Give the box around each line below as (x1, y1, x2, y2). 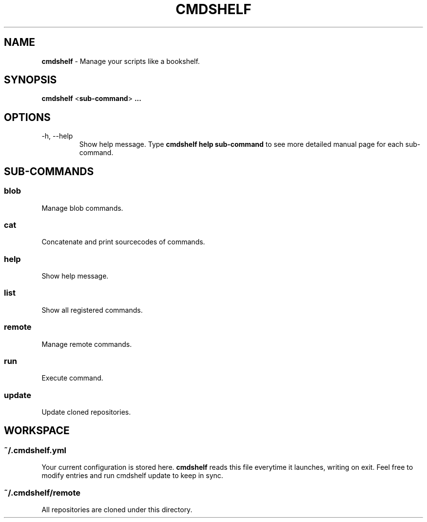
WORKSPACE (4, 424, 70, 437)
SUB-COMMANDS (4, 165, 94, 178)
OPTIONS (4, 111, 51, 123)
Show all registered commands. (41, 305, 143, 314)
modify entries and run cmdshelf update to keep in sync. (41, 471, 223, 480)
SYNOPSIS (4, 74, 57, 86)
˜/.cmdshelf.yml (4, 445, 67, 455)
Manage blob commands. (41, 203, 123, 212)
